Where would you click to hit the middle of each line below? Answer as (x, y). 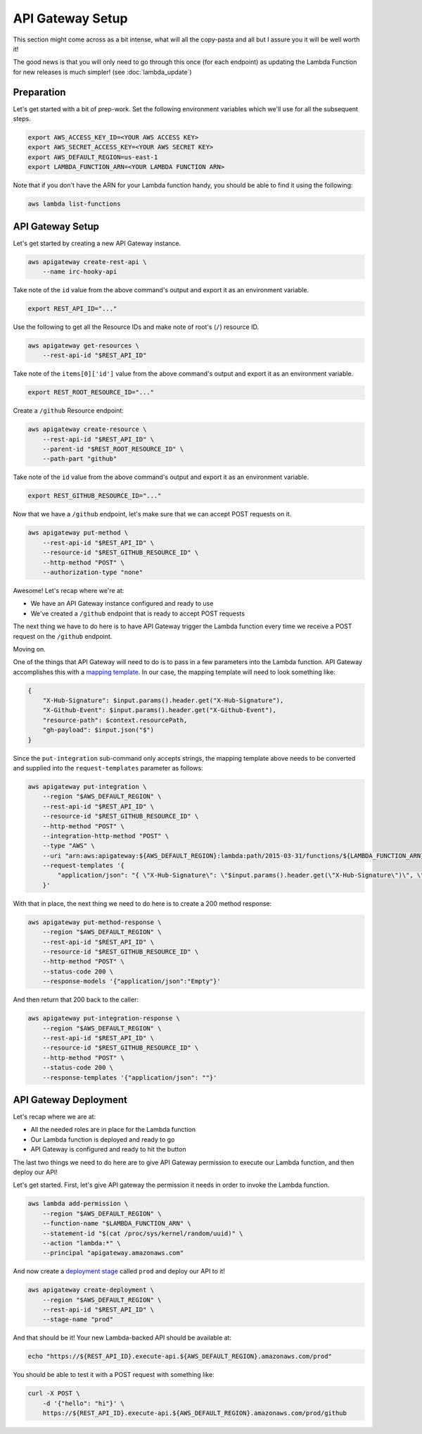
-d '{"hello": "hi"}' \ (83, 1403)
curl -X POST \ (54, 1394)
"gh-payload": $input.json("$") (98, 730)
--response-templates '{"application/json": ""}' (130, 1077)
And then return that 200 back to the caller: (76, 999)
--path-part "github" (80, 459)
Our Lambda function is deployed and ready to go (103, 1139)
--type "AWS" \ (69, 846)
